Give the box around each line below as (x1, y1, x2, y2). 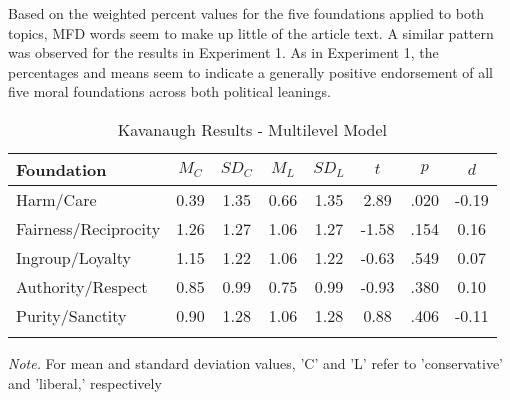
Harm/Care (16, 187, 97, 211)
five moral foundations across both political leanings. (8, 81, 331, 102)
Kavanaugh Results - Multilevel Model (117, 117, 388, 141)
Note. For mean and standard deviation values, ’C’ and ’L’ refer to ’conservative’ (8, 352, 504, 373)
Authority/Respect (16, 274, 148, 298)
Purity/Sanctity (16, 303, 127, 327)
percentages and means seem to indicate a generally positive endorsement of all (8, 61, 494, 82)
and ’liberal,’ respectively (8, 372, 162, 393)
